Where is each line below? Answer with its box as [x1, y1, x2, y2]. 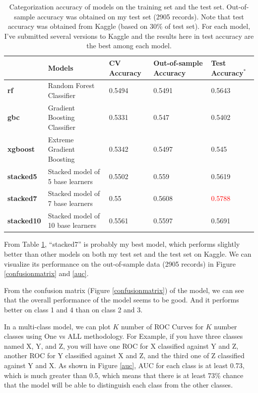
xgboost [7, 144, 35, 154]
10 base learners [48, 220, 97, 230]
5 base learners [48, 176, 93, 186]
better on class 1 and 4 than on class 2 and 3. [4, 304, 143, 315]
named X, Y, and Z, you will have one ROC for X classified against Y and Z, [4, 340, 239, 351]
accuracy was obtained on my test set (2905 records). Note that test [37, 11, 244, 21]
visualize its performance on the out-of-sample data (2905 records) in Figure [4, 258, 236, 269]
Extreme [48, 134, 74, 144]
